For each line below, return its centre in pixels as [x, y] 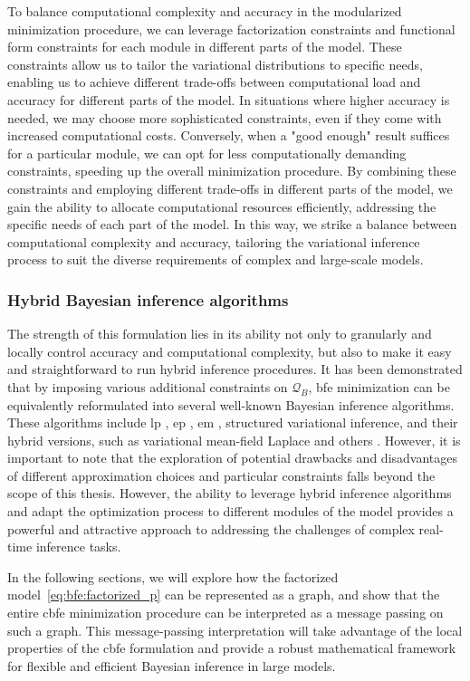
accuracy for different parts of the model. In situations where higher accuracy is [229, 99]
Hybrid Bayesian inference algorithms [148, 299]
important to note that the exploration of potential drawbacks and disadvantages [232, 458]
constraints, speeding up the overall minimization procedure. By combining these [232, 171]
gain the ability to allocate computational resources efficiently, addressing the [222, 206]
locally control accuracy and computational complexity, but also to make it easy [230, 351]
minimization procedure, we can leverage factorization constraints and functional [231, 29]
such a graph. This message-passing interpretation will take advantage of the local [235, 630]
